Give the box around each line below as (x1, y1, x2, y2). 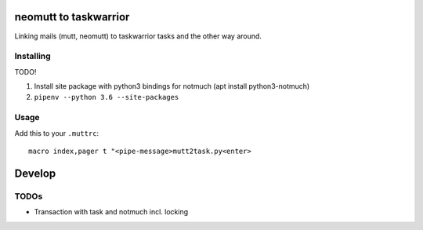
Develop (14, 166, 56, 180)
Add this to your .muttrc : (14, 128, 99, 137)
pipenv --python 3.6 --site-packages (34, 93, 179, 102)
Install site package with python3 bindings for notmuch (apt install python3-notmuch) (34, 82, 310, 91)
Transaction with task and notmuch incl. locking (34, 207, 189, 217)
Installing (14, 51, 51, 62)
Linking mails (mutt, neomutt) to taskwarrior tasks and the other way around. (14, 31, 262, 41)
